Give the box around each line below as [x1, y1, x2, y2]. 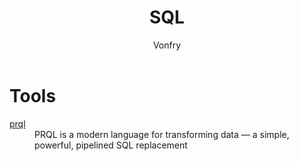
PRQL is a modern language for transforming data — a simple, [34, 128, 290, 140]
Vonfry [152, 39, 182, 51]
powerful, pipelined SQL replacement [34, 139, 188, 151]
